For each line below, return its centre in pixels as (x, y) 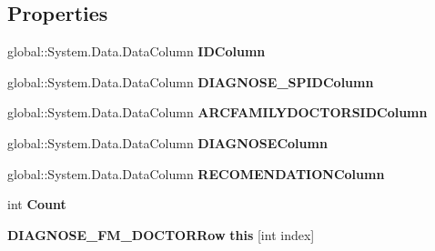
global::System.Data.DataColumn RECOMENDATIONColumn (196, 173)
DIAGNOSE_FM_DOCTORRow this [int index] (161, 234)
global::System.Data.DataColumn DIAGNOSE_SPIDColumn (191, 81)
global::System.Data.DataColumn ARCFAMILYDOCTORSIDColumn (217, 112)
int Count (37, 204)
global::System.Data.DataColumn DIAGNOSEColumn (167, 142)
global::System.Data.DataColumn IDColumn (137, 51)
